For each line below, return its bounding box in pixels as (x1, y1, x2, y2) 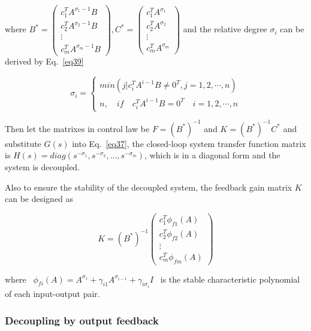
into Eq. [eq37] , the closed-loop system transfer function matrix (72, 137, 306, 149)
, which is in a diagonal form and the (144, 149, 280, 161)
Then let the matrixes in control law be (5, 122, 150, 134)
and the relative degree (183, 23, 267, 35)
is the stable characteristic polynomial (160, 272, 300, 285)
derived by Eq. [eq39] (5, 55, 84, 68)
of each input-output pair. (5, 287, 100, 299)
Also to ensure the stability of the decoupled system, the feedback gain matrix (5, 180, 292, 193)
